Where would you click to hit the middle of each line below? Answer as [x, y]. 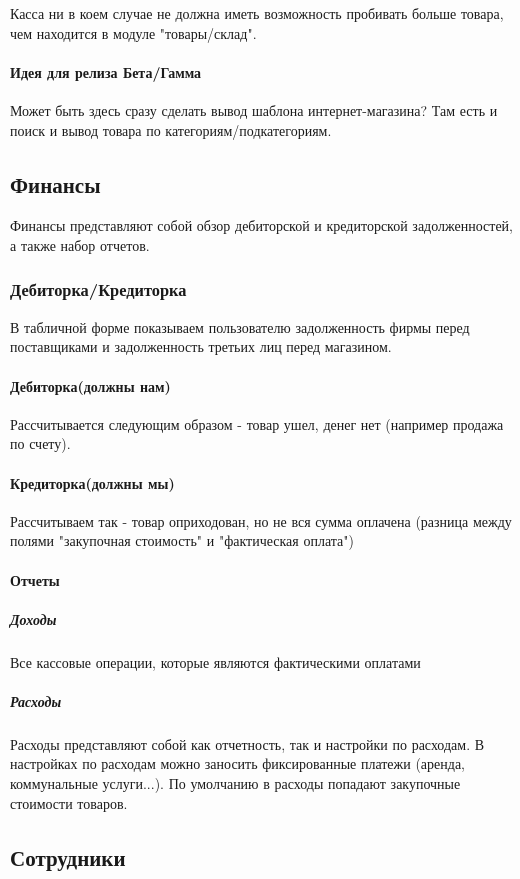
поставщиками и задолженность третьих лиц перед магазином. [201, 346]
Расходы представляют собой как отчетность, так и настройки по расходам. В [247, 743]
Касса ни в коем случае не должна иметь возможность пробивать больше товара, [257, 13]
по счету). [40, 443]
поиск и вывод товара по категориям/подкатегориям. [171, 129]
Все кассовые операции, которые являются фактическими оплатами [215, 661]
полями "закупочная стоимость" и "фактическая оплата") [182, 540]
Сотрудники [68, 856]
